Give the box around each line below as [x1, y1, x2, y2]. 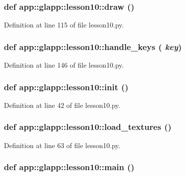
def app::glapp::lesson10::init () [4, 80, 129, 93]
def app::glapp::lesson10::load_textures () [4, 121, 172, 133]
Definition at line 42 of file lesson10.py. [4, 100, 121, 110]
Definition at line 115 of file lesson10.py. [4, 20, 124, 30]
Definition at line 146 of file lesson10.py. [4, 60, 124, 70]
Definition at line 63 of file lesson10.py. [4, 140, 121, 150]
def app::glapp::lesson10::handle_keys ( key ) [4, 40, 182, 52]
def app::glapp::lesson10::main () [4, 161, 134, 173]
